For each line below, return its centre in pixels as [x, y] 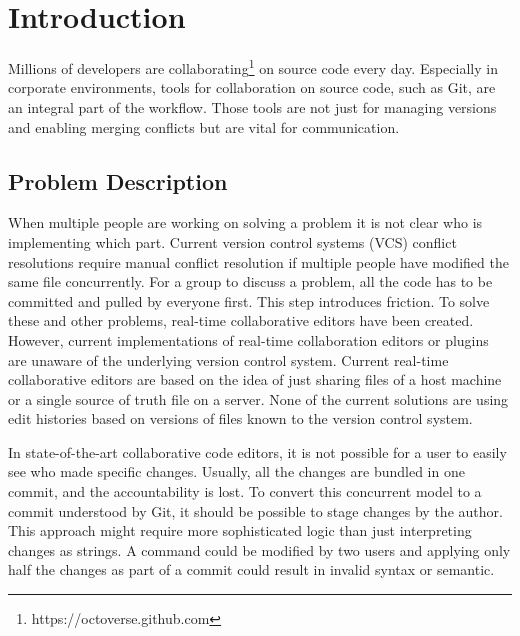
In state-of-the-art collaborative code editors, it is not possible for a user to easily [257, 451]
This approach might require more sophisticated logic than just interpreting [240, 530]
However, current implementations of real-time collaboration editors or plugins [248, 339]
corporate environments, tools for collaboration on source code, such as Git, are [252, 87]
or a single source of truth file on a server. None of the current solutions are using [258, 398]
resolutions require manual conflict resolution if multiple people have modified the [258, 261]
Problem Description [118, 180]
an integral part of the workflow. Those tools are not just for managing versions [252, 106]
